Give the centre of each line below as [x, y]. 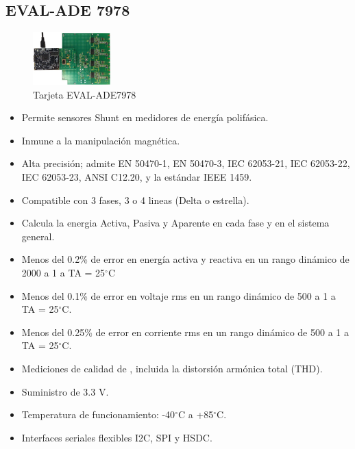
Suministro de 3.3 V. [65, 391]
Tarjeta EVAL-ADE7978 [85, 94]
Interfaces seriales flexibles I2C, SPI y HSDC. [117, 437]
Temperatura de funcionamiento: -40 [98, 414]
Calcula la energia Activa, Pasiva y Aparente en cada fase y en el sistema [175, 223]
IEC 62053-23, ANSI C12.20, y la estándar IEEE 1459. [137, 177]
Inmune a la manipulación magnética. [101, 140]
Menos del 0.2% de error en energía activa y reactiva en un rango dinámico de [185, 259]
